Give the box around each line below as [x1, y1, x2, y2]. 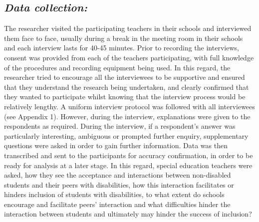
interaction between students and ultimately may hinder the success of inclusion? [4, 209, 252, 219]
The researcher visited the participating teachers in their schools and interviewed [4, 23, 252, 33]
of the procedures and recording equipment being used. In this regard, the [4, 62, 231, 72]
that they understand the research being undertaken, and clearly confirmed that [4, 81, 249, 92]
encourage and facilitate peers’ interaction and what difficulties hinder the [4, 199, 231, 209]
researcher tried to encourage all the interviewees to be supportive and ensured [4, 72, 245, 82]
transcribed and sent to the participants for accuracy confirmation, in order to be [4, 150, 253, 160]
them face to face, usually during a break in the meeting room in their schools [4, 32, 243, 43]
